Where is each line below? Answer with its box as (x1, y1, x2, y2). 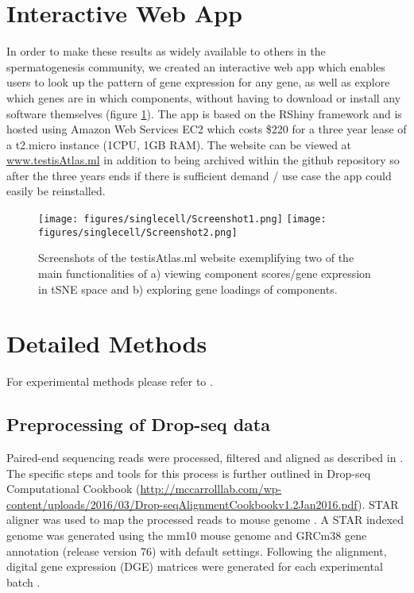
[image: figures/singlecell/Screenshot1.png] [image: (38, 214, 327, 225)
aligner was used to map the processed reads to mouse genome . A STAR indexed (6, 511, 404, 528)
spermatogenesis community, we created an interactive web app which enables (6, 58, 385, 75)
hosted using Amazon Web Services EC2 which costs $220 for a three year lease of (6, 121, 407, 137)
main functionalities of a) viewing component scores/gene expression (38, 264, 371, 281)
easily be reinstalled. (6, 183, 106, 199)
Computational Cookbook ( (6, 480, 141, 497)
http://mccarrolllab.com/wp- (140, 480, 282, 497)
